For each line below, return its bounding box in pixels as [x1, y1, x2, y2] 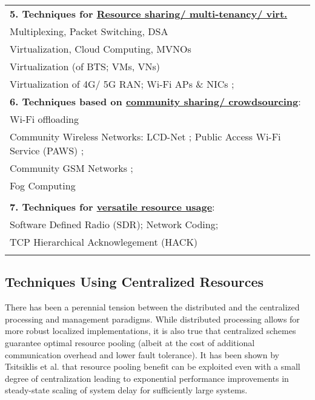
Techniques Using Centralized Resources [5, 272, 264, 291]
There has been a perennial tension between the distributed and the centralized [5, 301, 300, 313]
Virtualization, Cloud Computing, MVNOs [10, 42, 191, 56]
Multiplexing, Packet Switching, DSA [10, 24, 168, 38]
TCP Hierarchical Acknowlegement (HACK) [10, 235, 198, 249]
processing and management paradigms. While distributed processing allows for [5, 312, 300, 325]
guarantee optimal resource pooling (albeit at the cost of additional [5, 336, 255, 349]
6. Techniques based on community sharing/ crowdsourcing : [10, 94, 301, 108]
